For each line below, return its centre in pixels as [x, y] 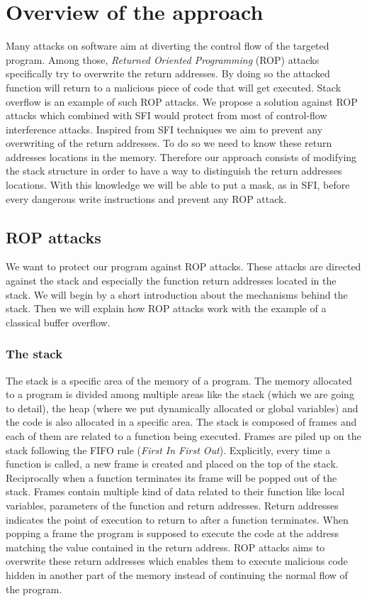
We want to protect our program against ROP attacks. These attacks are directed [183, 266]
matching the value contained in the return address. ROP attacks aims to [165, 547]
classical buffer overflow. [58, 322]
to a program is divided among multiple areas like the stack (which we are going [180, 394]
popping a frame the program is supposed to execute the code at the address [172, 533]
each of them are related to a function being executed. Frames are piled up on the [183, 436]
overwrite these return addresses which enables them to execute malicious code [177, 561]
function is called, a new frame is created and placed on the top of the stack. [172, 464]
